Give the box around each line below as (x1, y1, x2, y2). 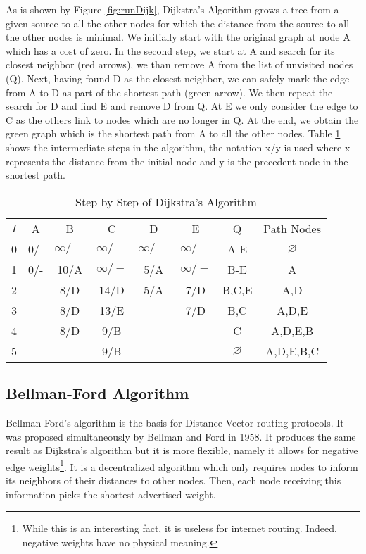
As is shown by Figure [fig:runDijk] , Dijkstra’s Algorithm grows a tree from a (6, 2, 339, 16)
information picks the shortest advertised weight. (6, 486, 216, 501)
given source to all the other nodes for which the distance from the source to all (6, 15, 350, 30)
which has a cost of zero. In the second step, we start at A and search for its (6, 43, 335, 58)
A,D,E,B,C (265, 342, 320, 359)
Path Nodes (263, 220, 321, 237)
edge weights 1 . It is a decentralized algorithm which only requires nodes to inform (6, 457, 358, 474)
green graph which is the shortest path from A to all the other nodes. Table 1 (6, 126, 341, 141)
